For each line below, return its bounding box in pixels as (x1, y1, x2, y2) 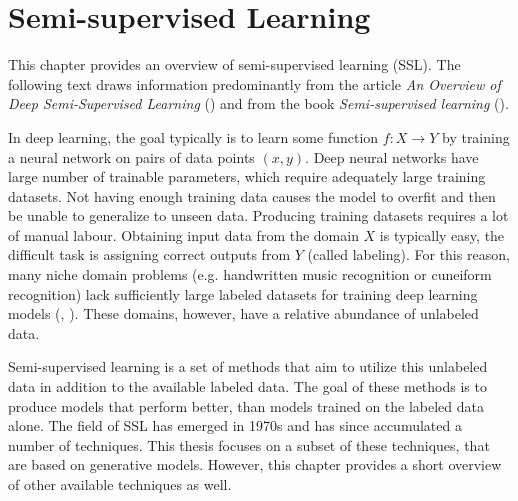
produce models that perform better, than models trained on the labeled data (8, 395, 484, 416)
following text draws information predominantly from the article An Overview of (8, 73, 501, 94)
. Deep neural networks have (305, 146, 479, 167)
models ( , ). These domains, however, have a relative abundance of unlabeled (8, 303, 479, 324)
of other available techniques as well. (8, 474, 232, 494)
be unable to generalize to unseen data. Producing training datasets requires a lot (8, 205, 509, 226)
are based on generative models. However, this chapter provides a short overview (8, 454, 502, 475)
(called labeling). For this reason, (307, 244, 510, 265)
